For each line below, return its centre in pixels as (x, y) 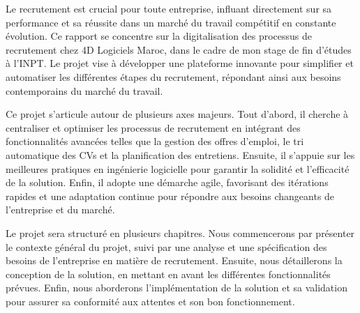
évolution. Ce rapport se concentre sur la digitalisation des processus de (159, 36)
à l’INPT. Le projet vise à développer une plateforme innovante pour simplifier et (180, 63)
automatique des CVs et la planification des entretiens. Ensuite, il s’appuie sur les (180, 154)
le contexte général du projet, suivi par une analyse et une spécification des (166, 246)
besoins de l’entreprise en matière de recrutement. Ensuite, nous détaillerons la (174, 260)
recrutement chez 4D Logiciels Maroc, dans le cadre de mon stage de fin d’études (179, 49)
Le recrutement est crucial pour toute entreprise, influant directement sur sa (169, 8)
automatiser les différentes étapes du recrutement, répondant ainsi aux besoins (173, 76)
